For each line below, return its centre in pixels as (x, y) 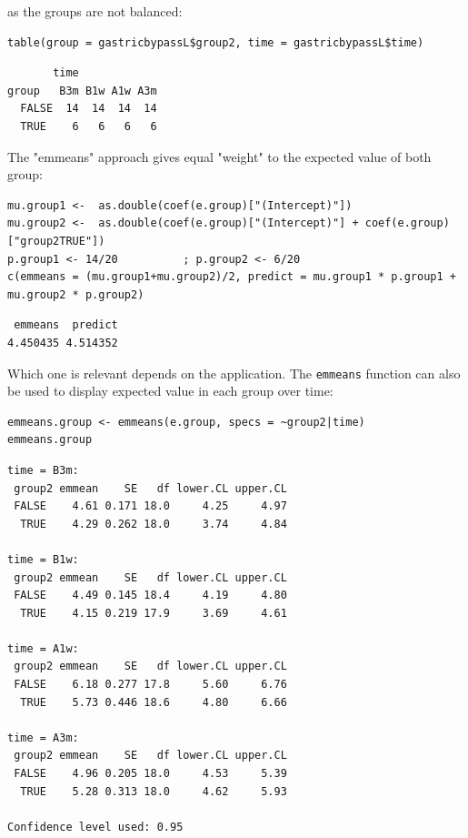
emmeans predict (66, 325)
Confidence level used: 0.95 (95, 827)
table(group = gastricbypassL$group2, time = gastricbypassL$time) (216, 42)
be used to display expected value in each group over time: (170, 391)
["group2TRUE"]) (56, 241)
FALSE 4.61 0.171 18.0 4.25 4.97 (150, 506)
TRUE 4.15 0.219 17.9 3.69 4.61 (154, 613)
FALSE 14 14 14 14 (89, 109)
